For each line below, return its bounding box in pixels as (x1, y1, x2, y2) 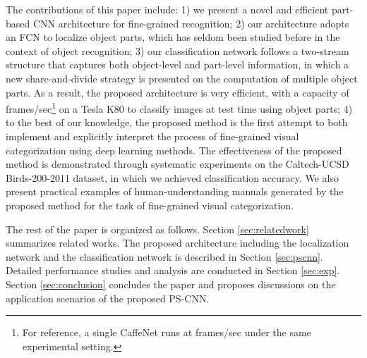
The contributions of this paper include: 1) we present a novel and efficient (6, 2, 329, 16)
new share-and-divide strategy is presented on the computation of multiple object (6, 70, 358, 85)
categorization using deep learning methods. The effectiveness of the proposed (6, 142, 342, 157)
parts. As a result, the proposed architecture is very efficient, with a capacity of (6, 85, 349, 99)
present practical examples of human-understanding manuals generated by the (6, 184, 344, 199)
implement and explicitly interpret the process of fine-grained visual (6, 129, 299, 143)
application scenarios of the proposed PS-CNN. (6, 290, 210, 305)
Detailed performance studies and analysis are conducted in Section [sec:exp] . (6, 263, 340, 278)
